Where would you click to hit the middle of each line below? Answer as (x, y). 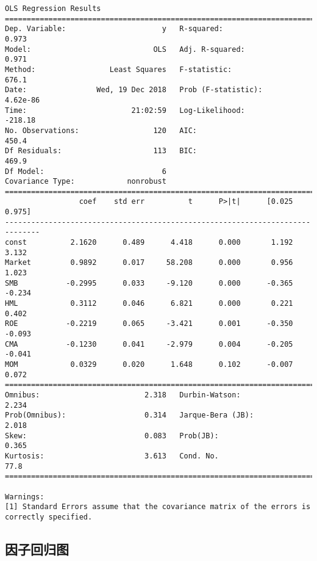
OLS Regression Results (53, 9)
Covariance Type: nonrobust (86, 182)
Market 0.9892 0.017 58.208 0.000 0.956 (149, 263)
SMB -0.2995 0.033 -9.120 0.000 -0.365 (149, 283)
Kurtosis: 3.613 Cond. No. (112, 456)
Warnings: (25, 497)
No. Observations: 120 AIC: (101, 130)
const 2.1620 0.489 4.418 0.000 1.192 (149, 243)
